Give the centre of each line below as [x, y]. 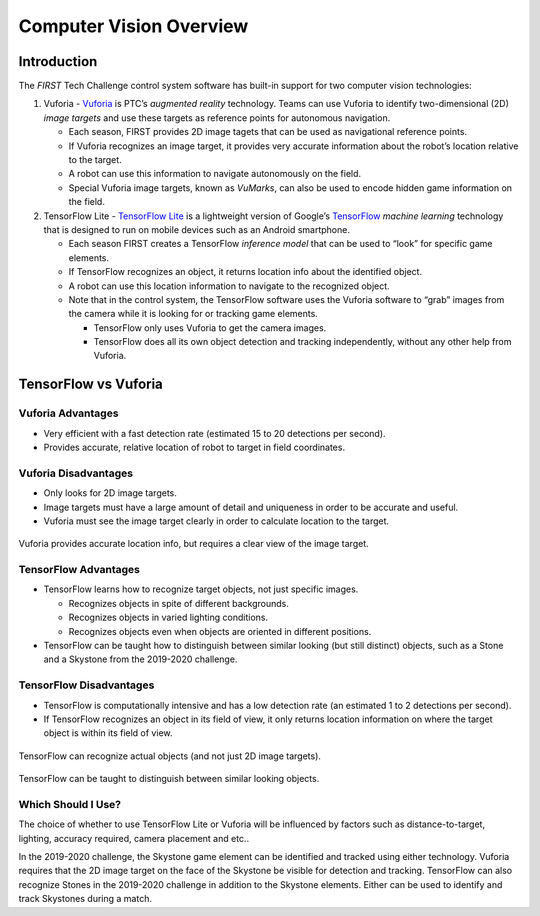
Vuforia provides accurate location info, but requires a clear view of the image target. [193, 544]
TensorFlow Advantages [79, 570]
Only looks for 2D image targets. [110, 493]
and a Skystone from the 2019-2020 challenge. [140, 659]
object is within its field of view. [108, 733]
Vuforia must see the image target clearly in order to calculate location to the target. [216, 521]
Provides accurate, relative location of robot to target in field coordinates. [194, 447]
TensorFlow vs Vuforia [91, 384]
